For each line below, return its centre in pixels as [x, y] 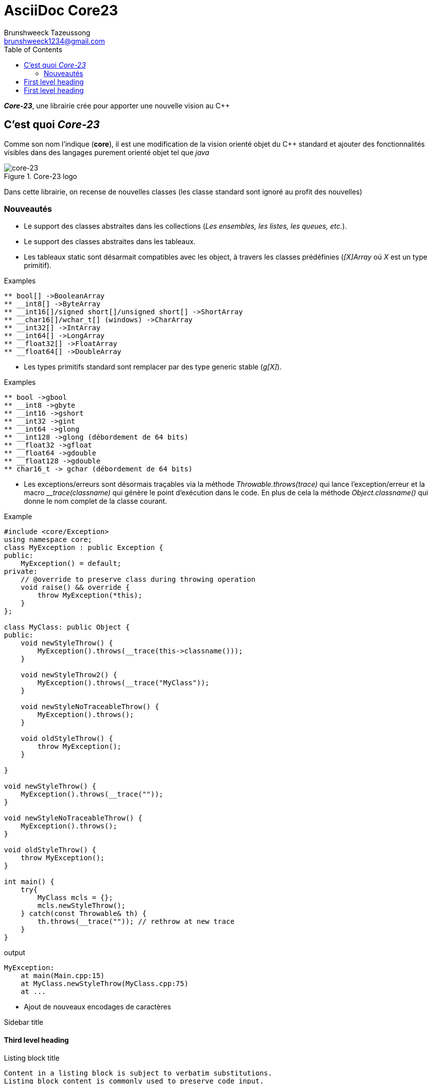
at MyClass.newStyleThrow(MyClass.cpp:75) [104, 984]
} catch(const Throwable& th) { [84, 914]
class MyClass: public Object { [67, 627]
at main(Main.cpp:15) [63, 976]
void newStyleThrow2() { [69, 675]
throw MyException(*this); [90, 595]
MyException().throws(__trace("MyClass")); [124, 683]
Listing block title [32, 1058]
